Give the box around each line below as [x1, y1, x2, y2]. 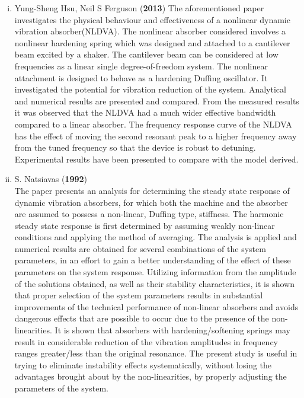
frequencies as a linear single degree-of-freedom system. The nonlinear [14, 59, 268, 72]
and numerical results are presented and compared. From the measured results [14, 94, 299, 107]
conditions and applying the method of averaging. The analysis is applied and [14, 231, 297, 243]
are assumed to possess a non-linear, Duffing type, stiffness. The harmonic [14, 208, 284, 220]
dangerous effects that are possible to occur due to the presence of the [14, 312, 269, 324]
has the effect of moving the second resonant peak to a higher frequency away [14, 129, 297, 142]
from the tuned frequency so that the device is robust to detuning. [14, 141, 256, 154]
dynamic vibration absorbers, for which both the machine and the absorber [14, 196, 288, 208]
